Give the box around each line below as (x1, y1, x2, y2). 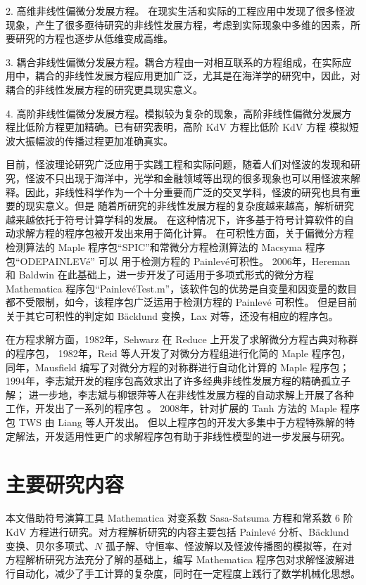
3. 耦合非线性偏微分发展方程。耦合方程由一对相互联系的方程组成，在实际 (6, 54, 342, 69)
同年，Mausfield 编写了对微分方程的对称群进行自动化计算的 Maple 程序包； (6, 359, 350, 374)
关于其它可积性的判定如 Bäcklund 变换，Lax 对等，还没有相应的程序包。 (6, 308, 339, 323)
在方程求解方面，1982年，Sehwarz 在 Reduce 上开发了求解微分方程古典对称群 (6, 332, 358, 347)
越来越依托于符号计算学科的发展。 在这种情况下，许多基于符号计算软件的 (6, 212, 344, 226)
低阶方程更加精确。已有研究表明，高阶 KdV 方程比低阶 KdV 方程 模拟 (25, 120, 349, 134)
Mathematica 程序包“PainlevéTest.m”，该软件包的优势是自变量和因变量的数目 (6, 281, 358, 295)
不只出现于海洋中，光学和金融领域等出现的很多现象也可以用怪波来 (44, 170, 351, 185)
